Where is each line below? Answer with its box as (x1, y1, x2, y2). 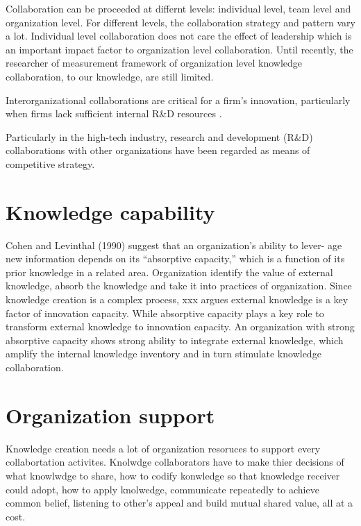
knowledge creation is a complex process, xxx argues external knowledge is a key (6, 292, 349, 307)
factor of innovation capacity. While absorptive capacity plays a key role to (6, 305, 324, 320)
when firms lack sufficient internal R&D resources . (6, 106, 222, 121)
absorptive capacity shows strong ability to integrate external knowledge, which (6, 332, 344, 347)
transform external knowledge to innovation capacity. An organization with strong (6, 319, 355, 334)
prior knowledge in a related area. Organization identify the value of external (6, 264, 333, 279)
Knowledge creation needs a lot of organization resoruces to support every (6, 441, 321, 455)
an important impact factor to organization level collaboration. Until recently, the (6, 42, 353, 56)
